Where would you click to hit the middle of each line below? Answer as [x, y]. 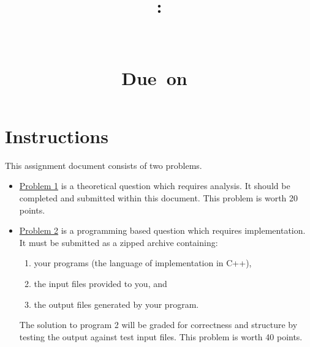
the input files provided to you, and [100, 284]
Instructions [57, 136]
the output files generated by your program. [116, 304]
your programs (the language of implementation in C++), [143, 263]
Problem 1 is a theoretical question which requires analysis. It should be [155, 186]
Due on [154, 77]
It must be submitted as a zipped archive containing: [119, 242]
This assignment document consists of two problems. [104, 165]
